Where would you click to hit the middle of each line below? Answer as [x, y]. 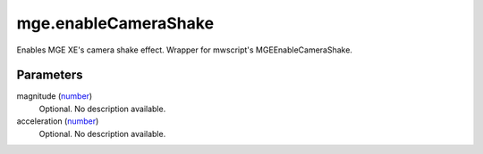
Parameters [50, 75]
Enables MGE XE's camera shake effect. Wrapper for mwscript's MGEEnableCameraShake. [185, 50]
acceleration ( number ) [58, 121]
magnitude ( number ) [55, 96]
